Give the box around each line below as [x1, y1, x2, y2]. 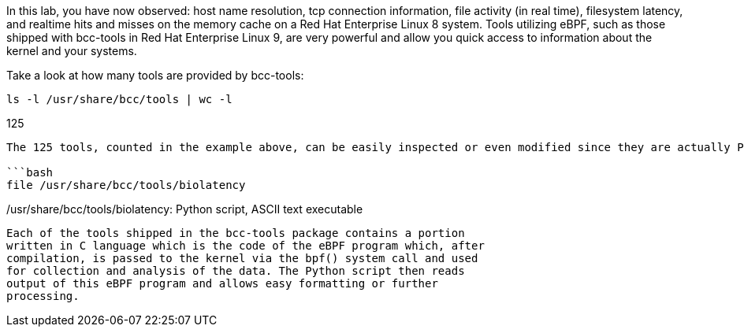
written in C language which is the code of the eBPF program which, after [6, 239, 485, 252]
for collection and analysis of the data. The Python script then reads [6, 265, 465, 277]
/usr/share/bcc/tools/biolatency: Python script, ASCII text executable [6, 202, 363, 216]
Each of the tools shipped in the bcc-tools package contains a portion [6, 227, 465, 239]
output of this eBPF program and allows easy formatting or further [6, 277, 438, 290]
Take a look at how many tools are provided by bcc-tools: [6, 68, 304, 82]
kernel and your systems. [6, 44, 137, 57]
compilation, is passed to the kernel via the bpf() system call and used [6, 252, 478, 265]
